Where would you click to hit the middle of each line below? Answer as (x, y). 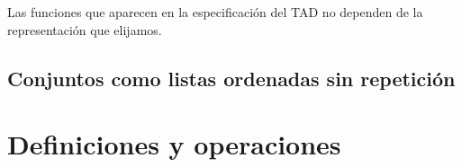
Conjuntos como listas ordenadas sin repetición (231, 78)
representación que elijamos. (85, 29)
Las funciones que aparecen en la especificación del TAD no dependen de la (215, 12)
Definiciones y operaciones (174, 144)
